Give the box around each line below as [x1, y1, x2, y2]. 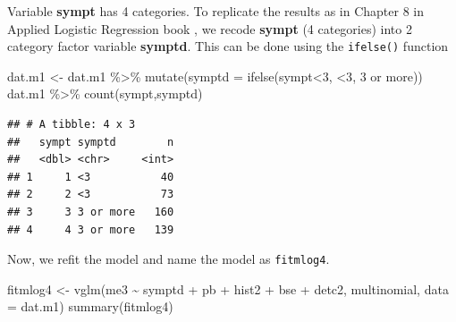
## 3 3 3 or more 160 [7, 206, 174, 218]
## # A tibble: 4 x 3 [7, 118, 136, 131]
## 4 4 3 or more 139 [7, 223, 174, 236]
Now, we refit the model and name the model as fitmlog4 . [7, 250, 330, 268]
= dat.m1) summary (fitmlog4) [7, 297, 173, 316]
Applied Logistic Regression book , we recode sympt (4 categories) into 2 [7, 19, 412, 38]
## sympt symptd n [7, 135, 174, 148]
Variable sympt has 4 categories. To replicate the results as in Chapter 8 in [7, 2, 424, 20]
